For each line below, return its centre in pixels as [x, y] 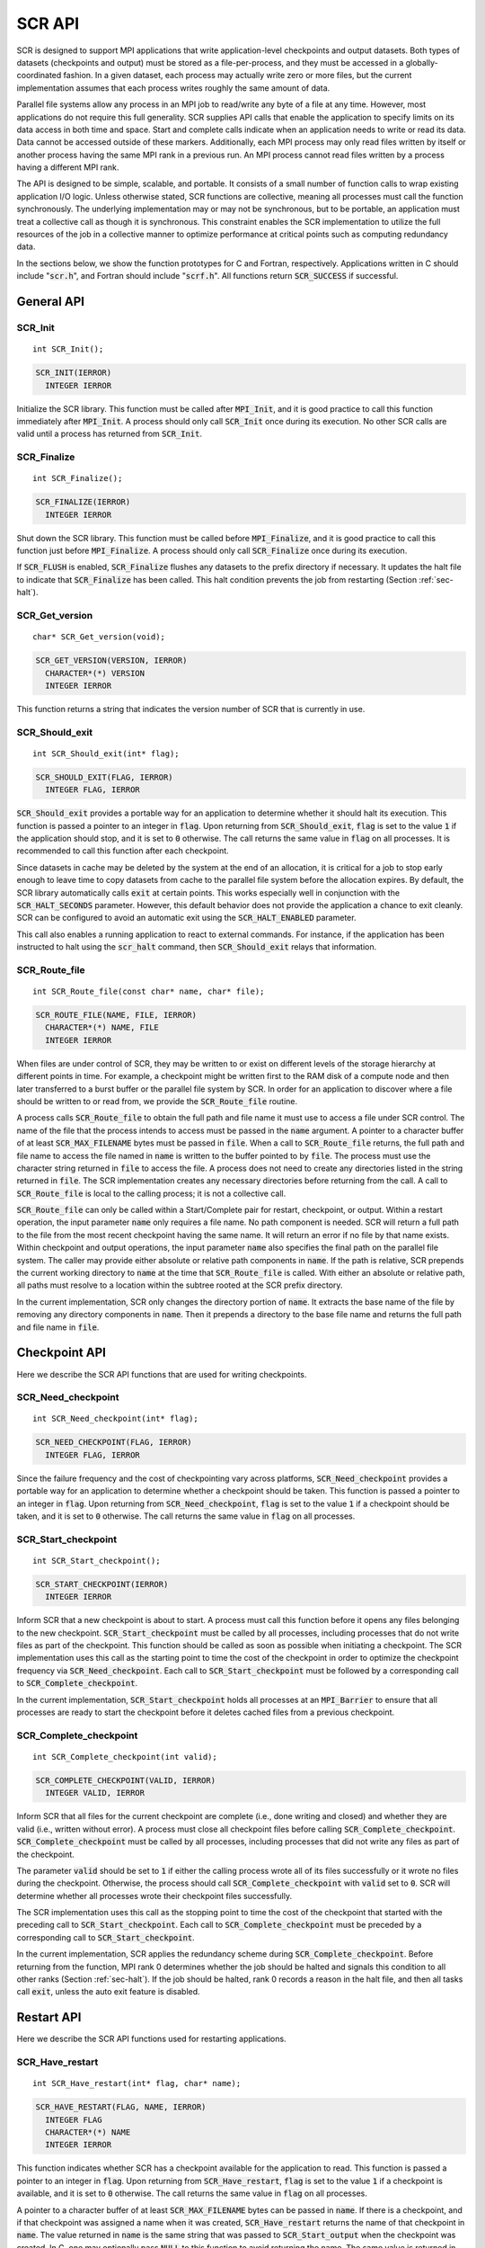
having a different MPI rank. [68, 167]
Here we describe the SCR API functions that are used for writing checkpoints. [162, 1374]
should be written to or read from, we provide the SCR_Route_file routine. [157, 1101]
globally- [422, 62]
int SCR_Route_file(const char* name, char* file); [149, 992]
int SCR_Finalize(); [78, 478]
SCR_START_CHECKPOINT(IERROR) [102, 1584]
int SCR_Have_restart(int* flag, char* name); [137, 2083]
